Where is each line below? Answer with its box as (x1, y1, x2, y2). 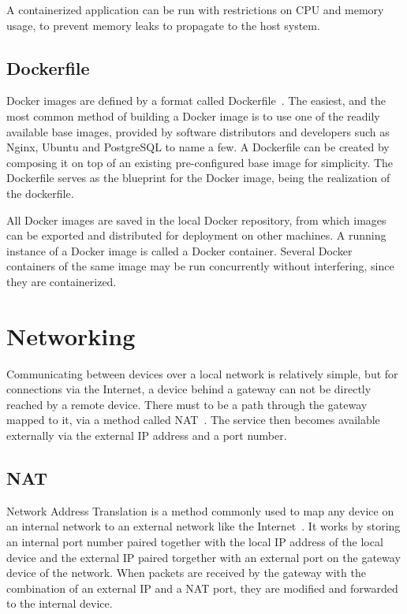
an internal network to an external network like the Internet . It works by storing (6, 518, 401, 534)
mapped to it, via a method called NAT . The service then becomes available (6, 411, 380, 428)
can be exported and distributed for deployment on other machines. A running (6, 227, 386, 244)
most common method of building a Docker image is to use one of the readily (6, 107, 380, 124)
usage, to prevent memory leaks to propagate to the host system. (6, 17, 320, 33)
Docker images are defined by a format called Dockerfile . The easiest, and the (6, 92, 386, 109)
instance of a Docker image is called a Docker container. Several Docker (6, 242, 353, 259)
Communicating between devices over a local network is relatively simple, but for (6, 365, 398, 381)
